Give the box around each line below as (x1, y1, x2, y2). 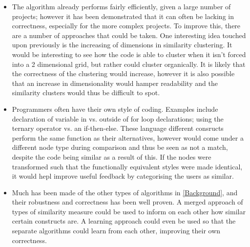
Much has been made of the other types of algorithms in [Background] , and (12, 187, 238, 197)
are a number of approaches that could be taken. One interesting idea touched (12, 30, 246, 40)
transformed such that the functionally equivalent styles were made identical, (12, 161, 243, 171)
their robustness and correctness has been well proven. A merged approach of (12, 197, 243, 207)
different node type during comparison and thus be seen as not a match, (12, 142, 228, 152)
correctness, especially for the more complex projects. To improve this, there (12, 21, 241, 31)
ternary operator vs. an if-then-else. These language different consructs (12, 123, 224, 133)
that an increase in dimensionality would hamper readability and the (12, 78, 218, 88)
